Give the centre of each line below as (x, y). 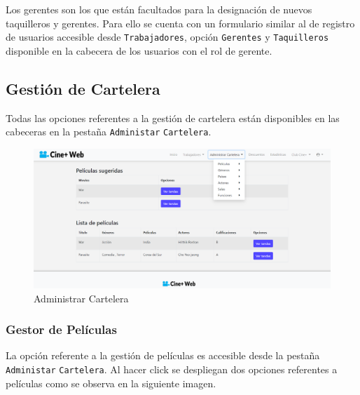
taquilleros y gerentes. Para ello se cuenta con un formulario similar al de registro (180, 23)
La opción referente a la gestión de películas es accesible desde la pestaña (163, 355)
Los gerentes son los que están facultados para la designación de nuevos (159, 9)
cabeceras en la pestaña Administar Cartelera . (109, 132)
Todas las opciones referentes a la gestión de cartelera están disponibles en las (173, 118)
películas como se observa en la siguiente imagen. (111, 383)
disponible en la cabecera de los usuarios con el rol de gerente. (139, 50)
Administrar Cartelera (81, 298)
